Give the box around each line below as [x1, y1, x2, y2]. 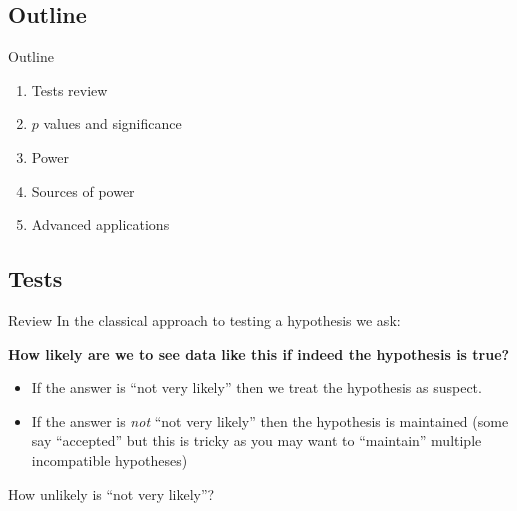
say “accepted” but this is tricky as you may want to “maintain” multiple [31, 430, 482, 451]
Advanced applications [31, 214, 170, 235]
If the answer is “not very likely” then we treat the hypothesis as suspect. [31, 377, 482, 398]
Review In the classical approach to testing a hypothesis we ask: [8, 309, 401, 330]
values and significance [43, 113, 182, 134]
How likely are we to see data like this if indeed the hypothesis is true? [8, 343, 510, 364]
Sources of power [31, 180, 135, 201]
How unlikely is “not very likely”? [8, 483, 215, 504]
